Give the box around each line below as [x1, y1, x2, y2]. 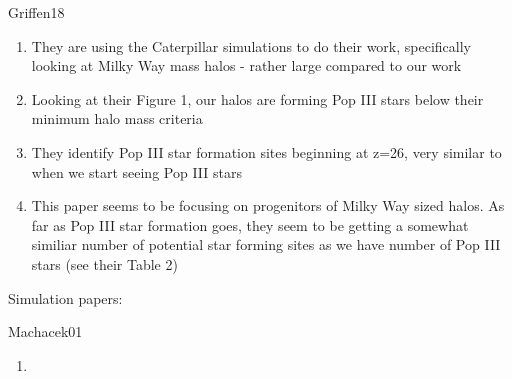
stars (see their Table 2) [31, 253, 178, 274]
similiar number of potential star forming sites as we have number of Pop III [31, 234, 501, 255]
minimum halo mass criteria [31, 108, 203, 129]
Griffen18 [8, 2, 65, 22]
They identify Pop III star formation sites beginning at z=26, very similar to [31, 141, 502, 162]
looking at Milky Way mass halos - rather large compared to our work [31, 55, 462, 76]
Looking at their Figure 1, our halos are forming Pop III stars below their [31, 88, 484, 109]
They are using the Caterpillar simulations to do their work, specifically [31, 35, 471, 56]
